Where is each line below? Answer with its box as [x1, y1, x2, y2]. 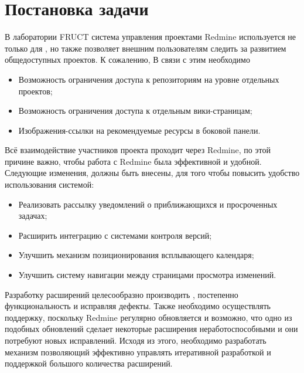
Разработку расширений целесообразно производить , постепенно [5, 288, 238, 300]
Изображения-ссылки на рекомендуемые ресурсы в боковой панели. [18, 124, 261, 136]
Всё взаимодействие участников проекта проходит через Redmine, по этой [5, 144, 271, 156]
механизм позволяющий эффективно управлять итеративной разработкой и [5, 345, 271, 358]
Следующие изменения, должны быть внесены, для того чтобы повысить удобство [5, 167, 300, 179]
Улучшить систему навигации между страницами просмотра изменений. [18, 269, 276, 281]
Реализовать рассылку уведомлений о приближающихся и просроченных [18, 198, 278, 210]
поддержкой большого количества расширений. [5, 357, 173, 369]
